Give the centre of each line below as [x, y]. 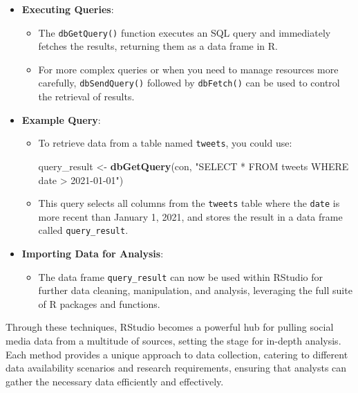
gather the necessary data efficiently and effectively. [115, 381]
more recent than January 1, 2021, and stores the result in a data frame [190, 216]
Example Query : [61, 119]
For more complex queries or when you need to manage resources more [188, 69]
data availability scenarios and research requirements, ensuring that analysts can [176, 368]
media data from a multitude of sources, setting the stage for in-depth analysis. [173, 341]
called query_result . [83, 230]
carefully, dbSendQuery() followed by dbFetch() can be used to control [189, 83]
